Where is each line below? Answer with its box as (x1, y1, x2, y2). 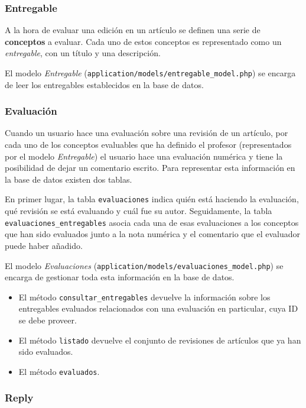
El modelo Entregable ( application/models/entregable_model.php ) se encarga (5, 67, 296, 79)
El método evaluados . (18, 365, 100, 377)
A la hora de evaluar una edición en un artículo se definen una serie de (5, 24, 261, 36)
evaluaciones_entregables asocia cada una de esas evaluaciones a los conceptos (5, 216, 299, 228)
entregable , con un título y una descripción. (5, 47, 161, 59)
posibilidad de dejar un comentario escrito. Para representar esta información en (5, 161, 295, 174)
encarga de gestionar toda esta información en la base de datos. (5, 271, 235, 283)
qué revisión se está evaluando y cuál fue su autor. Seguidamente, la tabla (5, 205, 272, 217)
